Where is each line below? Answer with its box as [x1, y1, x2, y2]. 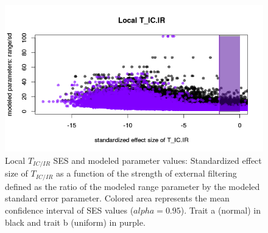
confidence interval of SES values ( [5, 203, 134, 216]
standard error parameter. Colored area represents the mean [5, 192, 230, 204]
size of [5, 167, 28, 180]
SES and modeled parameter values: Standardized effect [53, 154, 262, 166]
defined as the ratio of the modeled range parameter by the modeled [5, 180, 260, 192]
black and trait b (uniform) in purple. [5, 215, 146, 228]
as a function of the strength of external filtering [56, 167, 237, 180]
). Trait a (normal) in [180, 203, 261, 216]
